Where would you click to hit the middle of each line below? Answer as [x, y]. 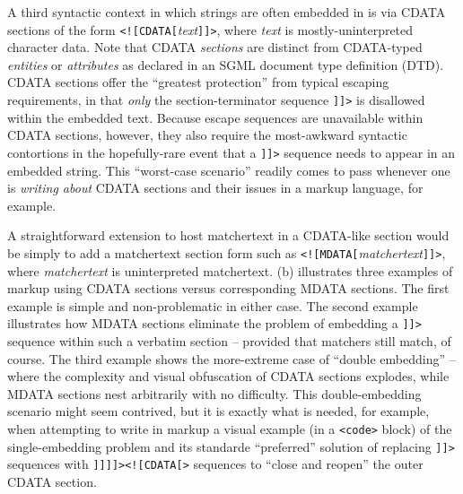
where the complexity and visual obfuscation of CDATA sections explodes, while [228, 376]
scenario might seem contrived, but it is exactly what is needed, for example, [218, 411]
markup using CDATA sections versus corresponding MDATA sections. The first [228, 288]
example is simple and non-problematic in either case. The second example [213, 305]
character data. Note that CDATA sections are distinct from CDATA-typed [215, 47]
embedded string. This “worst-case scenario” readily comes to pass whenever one [229, 170]
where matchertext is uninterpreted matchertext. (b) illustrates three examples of [230, 270]
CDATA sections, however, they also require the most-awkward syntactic [207, 135]
